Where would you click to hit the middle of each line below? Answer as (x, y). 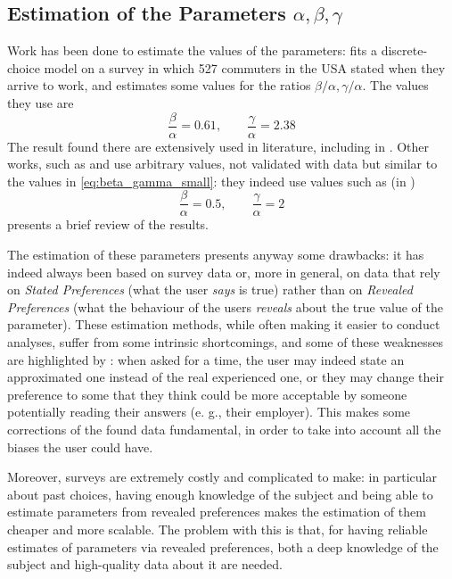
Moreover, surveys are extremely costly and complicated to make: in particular (222, 477)
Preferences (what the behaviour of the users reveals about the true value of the (225, 306)
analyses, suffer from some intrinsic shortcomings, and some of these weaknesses (226, 342)
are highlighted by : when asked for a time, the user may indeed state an (206, 359)
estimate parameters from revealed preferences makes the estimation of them (217, 512)
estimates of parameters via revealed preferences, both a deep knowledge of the (223, 546)
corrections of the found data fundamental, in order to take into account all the (224, 430)
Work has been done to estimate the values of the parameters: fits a (193, 50)
